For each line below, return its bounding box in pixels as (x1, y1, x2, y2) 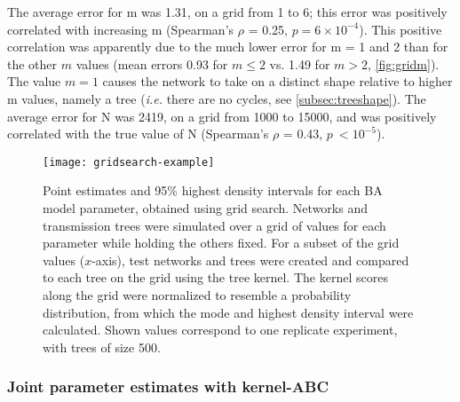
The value (7, 72, 61, 91)
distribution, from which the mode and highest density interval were (43, 303, 414, 321)
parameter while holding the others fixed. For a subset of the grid (43, 233, 400, 252)
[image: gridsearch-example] (43, 155, 215, 169)
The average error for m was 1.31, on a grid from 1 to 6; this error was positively (7, 3, 448, 20)
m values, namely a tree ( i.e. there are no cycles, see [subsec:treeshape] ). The (7, 89, 426, 107)
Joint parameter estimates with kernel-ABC (7, 375, 329, 398)
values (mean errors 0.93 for (75, 54, 228, 73)
